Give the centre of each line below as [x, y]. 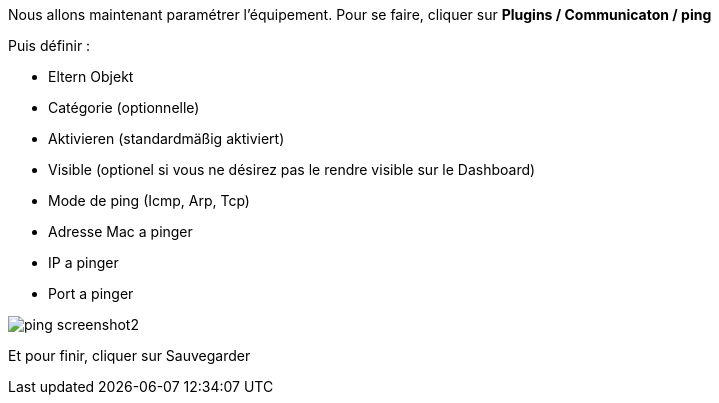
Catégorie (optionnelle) [124, 107]
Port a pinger [91, 293]
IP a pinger [83, 262]
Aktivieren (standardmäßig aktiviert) [166, 138]
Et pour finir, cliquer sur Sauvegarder [129, 355]
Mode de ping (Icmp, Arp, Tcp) [149, 200]
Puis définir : [49, 45]
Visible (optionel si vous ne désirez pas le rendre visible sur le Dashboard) [292, 169]
